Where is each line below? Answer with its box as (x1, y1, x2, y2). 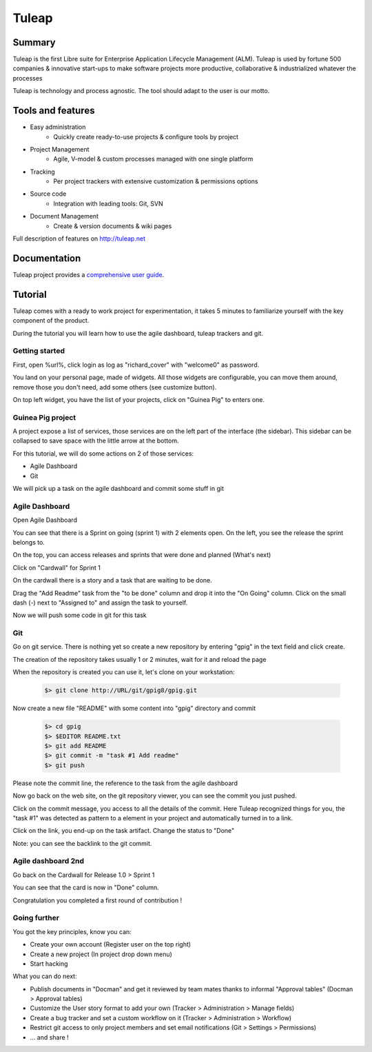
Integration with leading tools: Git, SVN (53, 199, 163, 208)
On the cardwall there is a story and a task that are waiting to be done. (12, 576, 213, 585)
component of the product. (12, 316, 90, 325)
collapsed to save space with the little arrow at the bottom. (12, 436, 179, 445)
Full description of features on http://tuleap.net (12, 234, 146, 243)
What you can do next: (12, 972, 77, 980)
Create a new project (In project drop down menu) (30, 950, 172, 958)
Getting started (12, 346, 65, 356)
